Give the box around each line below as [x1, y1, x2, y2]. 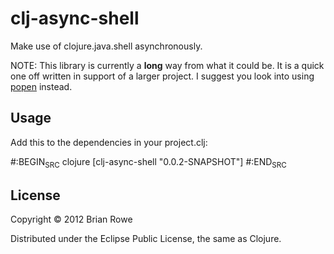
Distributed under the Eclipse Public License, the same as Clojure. [10, 233, 282, 245]
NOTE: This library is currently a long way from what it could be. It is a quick [10, 59, 325, 71]
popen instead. [10, 80, 73, 92]
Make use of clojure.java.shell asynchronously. [10, 40, 203, 52]
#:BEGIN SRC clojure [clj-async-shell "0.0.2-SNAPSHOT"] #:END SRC [10, 155, 287, 170]
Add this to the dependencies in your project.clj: [10, 136, 208, 148]
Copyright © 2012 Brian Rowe [10, 213, 133, 226]
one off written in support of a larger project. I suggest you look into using [10, 70, 315, 82]
